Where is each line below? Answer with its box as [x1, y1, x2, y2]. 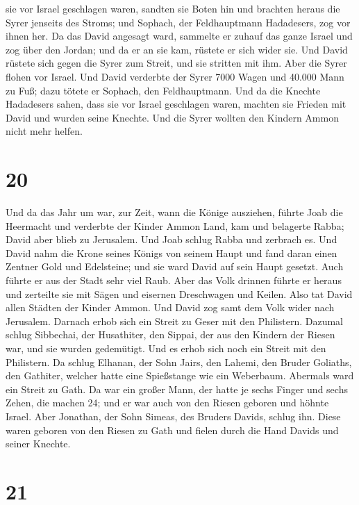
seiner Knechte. [6, 436, 71, 451]
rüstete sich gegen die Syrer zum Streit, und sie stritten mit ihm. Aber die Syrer [6, 56, 347, 70]
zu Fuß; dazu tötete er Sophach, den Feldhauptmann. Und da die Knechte [6, 83, 321, 97]
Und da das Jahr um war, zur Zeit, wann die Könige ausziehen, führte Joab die [6, 205, 343, 220]
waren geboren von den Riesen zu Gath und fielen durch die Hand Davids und [6, 422, 339, 437]
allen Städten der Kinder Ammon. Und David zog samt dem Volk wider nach [6, 300, 335, 315]
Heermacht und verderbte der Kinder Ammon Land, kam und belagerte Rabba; [6, 218, 344, 233]
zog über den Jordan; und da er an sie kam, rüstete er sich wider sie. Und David [6, 42, 348, 56]
